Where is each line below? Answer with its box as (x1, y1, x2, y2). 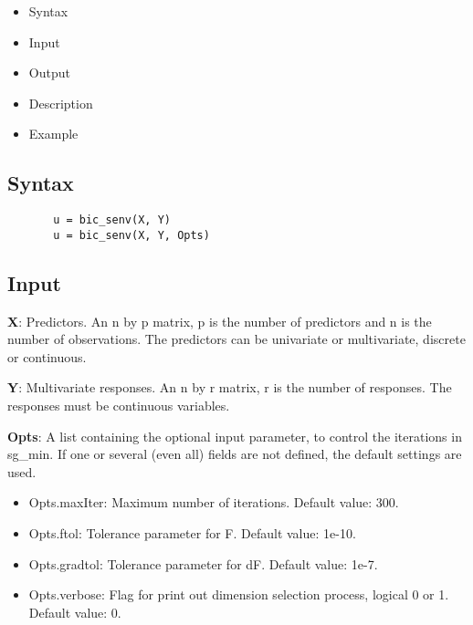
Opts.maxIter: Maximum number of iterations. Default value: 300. (28, 493, 399, 512)
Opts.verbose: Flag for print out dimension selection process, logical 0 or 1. (28, 585, 449, 604)
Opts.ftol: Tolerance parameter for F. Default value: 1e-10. (28, 524, 356, 543)
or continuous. (7, 347, 87, 366)
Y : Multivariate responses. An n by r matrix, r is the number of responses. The (7, 378, 452, 397)
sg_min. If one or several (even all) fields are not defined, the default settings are (7, 444, 462, 464)
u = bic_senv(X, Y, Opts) (53, 228, 210, 242)
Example (28, 124, 79, 143)
